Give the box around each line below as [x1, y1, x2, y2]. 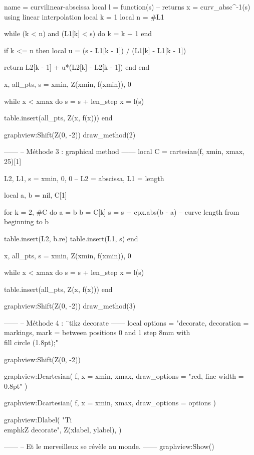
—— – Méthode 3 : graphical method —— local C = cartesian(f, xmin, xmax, [4, 146, 245, 157]
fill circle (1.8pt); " [4, 337, 58, 348]
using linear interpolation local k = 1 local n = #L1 [4, 11, 164, 22]
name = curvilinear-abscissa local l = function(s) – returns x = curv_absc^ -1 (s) [4, 2, 250, 12]
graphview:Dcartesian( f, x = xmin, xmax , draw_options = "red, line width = [4, 371, 244, 381]
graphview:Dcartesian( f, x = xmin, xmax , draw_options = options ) [4, 397, 216, 408]
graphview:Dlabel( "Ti [4, 414, 72, 425]
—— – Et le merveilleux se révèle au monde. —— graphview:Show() [4, 441, 214, 451]
